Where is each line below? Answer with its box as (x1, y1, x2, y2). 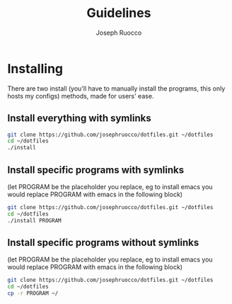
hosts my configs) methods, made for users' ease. (7, 91, 154, 100)
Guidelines (86, 5, 151, 21)
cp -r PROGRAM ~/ (7, 290, 59, 297)
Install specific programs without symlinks (7, 236, 199, 249)
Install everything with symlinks (7, 112, 151, 125)
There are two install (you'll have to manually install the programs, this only (7, 84, 226, 93)
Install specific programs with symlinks (7, 164, 185, 176)
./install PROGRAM (7, 217, 62, 224)
